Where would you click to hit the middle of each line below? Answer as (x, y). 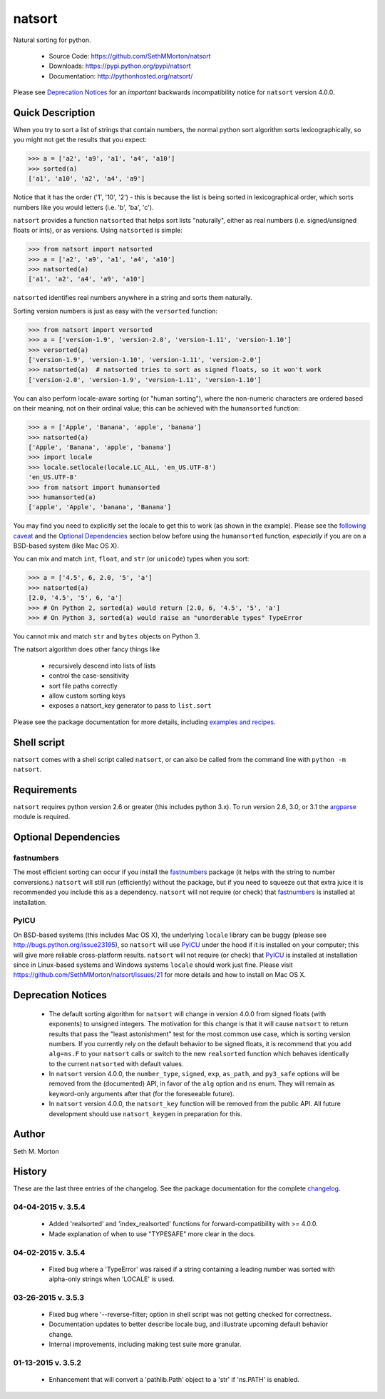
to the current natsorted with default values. (116, 1063)
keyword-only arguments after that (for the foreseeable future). (142, 1093)
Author (29, 1134)
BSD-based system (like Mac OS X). (66, 546)
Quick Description (54, 112)
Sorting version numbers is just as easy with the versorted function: (115, 311)
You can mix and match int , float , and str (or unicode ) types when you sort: (131, 559)
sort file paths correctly (83, 686)
